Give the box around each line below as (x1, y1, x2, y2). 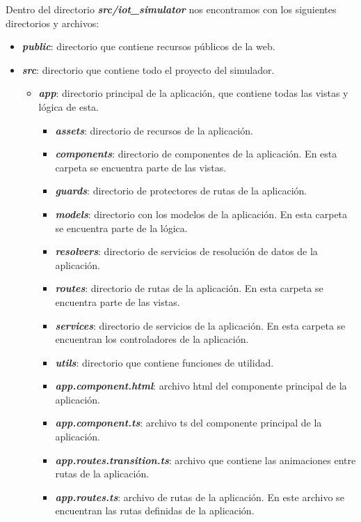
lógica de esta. (38, 99, 99, 114)
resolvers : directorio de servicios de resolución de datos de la (55, 244, 318, 259)
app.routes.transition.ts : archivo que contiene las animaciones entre (55, 452, 356, 467)
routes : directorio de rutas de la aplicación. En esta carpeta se (55, 281, 323, 295)
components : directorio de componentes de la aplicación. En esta (55, 146, 337, 161)
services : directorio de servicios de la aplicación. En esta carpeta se (55, 318, 346, 332)
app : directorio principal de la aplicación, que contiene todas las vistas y (38, 86, 348, 100)
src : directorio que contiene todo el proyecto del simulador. (22, 62, 275, 77)
